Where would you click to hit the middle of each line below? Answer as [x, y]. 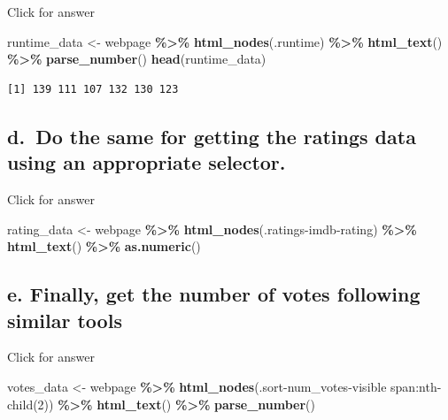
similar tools [65, 320]
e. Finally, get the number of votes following [214, 294]
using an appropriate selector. [147, 162]
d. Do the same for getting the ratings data [212, 136]
